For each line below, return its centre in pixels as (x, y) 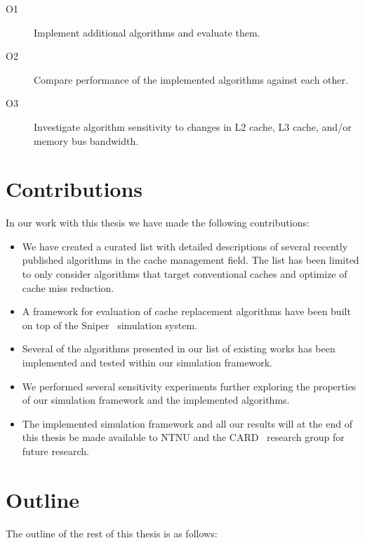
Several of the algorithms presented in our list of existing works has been (179, 349)
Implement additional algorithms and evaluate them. (147, 32)
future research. (55, 451)
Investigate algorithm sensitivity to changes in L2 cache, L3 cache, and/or (193, 126)
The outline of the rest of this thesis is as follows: (112, 533)
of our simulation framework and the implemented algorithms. (156, 400)
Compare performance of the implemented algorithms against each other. (191, 79)
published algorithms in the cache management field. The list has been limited (191, 260)
